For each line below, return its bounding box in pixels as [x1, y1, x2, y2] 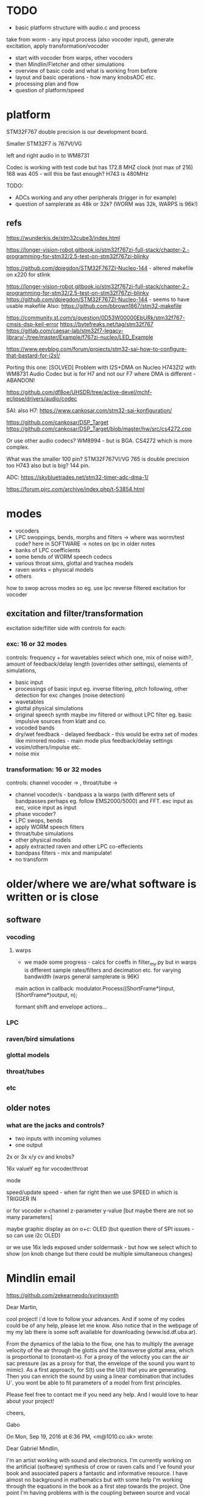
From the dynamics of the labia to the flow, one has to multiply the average [6, 1340, 194, 1347]
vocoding [6, 933, 35, 941]
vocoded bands [15, 724, 55, 731]
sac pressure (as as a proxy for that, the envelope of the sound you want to [6, 1360, 195, 1367]
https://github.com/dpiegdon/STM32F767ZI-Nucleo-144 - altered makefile [6, 264, 194, 272]
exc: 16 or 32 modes [6, 639, 67, 648]
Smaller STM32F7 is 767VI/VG [6, 140, 82, 147]
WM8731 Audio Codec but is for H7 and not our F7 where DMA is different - [6, 370, 196, 377]
